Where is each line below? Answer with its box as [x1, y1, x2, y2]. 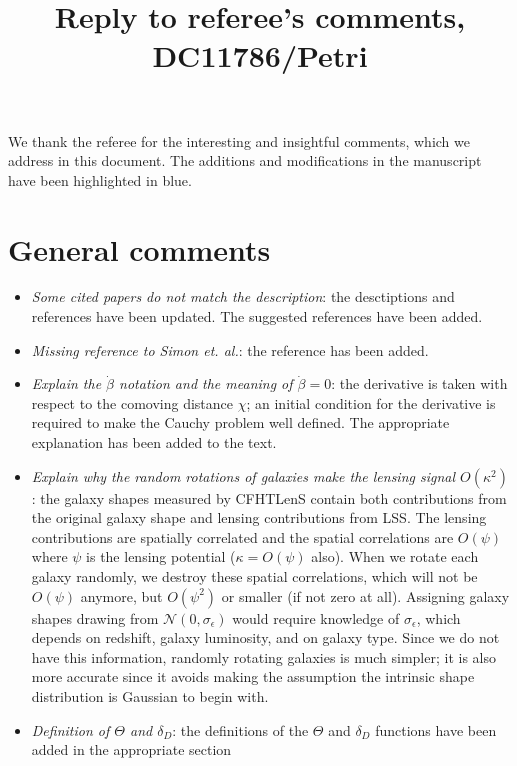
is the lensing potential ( [86, 546, 236, 567]
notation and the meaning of [119, 373, 293, 394]
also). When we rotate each [311, 546, 479, 567]
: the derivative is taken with [331, 373, 508, 394]
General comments [8, 228, 271, 269]
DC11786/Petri [152, 35, 368, 76]
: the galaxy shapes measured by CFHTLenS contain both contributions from [31, 487, 507, 508]
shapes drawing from [31, 607, 159, 628]
